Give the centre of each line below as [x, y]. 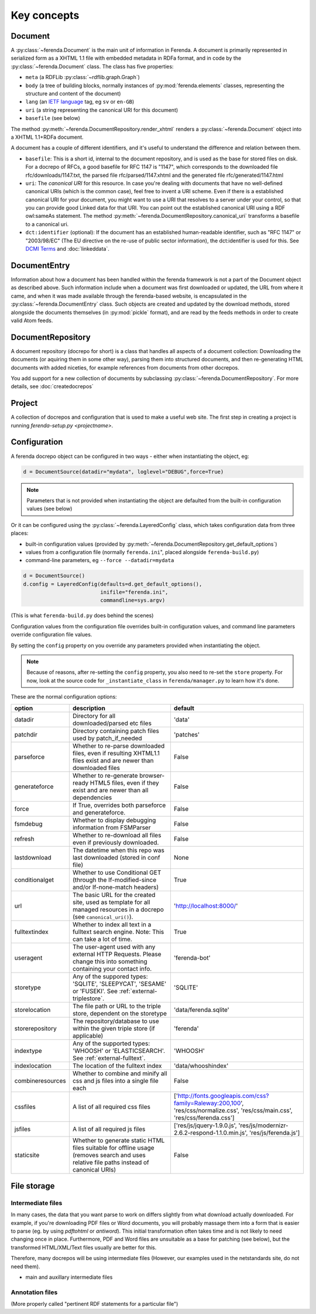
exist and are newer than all [110, 790]
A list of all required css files [111, 1107]
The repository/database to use [116, 1021]
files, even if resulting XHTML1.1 [116, 753]
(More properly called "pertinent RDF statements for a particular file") [95, 1304]
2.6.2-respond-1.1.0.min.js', [211, 1132]
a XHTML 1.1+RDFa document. [47, 137]
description [89, 708]
